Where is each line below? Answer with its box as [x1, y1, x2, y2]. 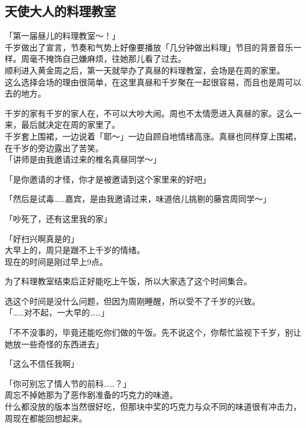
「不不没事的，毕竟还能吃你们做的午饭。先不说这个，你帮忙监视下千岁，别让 [5, 326, 301, 339]
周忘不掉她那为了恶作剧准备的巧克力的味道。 [5, 389, 178, 401]
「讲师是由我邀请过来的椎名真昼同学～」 [5, 153, 161, 165]
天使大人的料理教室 [5, 2, 116, 20]
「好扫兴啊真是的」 [5, 232, 79, 244]
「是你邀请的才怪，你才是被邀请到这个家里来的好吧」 [5, 172, 211, 185]
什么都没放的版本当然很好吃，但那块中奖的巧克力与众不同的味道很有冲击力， [5, 400, 301, 413]
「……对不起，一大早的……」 [5, 306, 109, 318]
